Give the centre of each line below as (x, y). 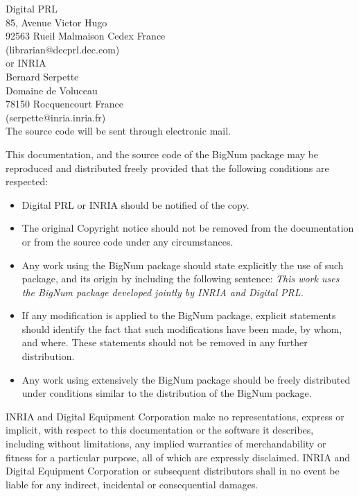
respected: (27, 181)
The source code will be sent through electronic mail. (118, 131)
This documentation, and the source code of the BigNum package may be (162, 154)
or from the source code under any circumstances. (128, 241)
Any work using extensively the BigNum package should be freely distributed (186, 379)
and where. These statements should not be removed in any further (165, 342)
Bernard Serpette (42, 76)
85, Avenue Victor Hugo (56, 22)
